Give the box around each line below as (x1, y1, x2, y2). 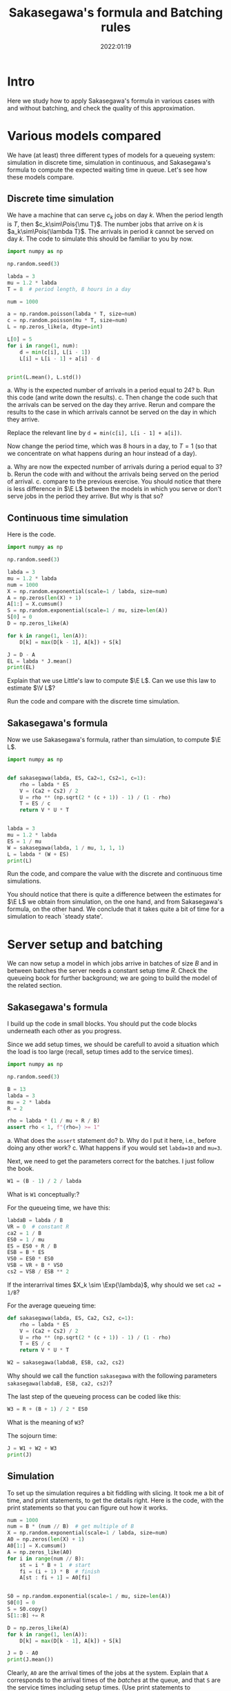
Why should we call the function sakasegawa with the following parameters (7, 1372, 217, 1380)
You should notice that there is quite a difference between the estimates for (7, 890, 222, 899)
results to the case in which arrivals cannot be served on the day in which (7, 408, 217, 417)
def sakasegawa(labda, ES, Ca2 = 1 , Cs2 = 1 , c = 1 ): (7, 774, 147, 781)
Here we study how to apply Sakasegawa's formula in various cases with (7, 97, 215, 105)
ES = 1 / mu (7, 838, 41, 845)
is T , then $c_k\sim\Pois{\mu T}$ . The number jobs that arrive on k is (7, 220, 203, 228)
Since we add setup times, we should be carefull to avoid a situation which (7, 1040, 219, 1049)
